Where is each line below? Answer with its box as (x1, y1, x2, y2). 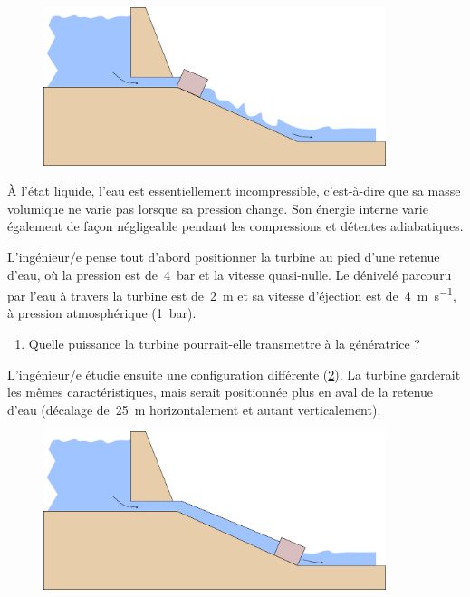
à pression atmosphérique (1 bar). (7, 303, 197, 323)
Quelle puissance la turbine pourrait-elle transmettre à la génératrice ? (28, 333, 420, 352)
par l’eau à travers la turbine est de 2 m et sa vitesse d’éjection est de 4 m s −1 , (7, 284, 456, 304)
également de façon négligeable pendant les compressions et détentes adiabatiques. (7, 217, 464, 236)
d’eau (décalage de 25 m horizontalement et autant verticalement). (7, 400, 381, 419)
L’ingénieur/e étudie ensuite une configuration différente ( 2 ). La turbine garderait (7, 364, 461, 383)
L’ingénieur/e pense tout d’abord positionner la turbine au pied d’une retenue (7, 246, 440, 265)
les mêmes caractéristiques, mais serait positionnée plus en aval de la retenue (7, 382, 434, 401)
